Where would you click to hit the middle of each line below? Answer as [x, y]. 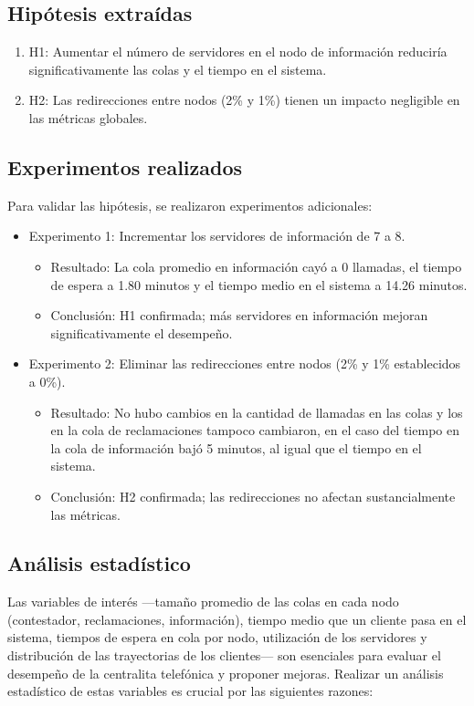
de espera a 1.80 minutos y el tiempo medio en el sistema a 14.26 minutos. [259, 284]
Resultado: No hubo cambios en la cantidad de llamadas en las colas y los [257, 412]
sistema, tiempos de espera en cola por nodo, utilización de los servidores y [217, 637]
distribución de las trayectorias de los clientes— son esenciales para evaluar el [224, 655]
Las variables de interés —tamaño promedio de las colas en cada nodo [203, 602]
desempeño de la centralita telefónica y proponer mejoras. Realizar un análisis [226, 673]
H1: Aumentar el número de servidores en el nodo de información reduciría [238, 52]
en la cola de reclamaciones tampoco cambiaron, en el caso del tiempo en [255, 430]
